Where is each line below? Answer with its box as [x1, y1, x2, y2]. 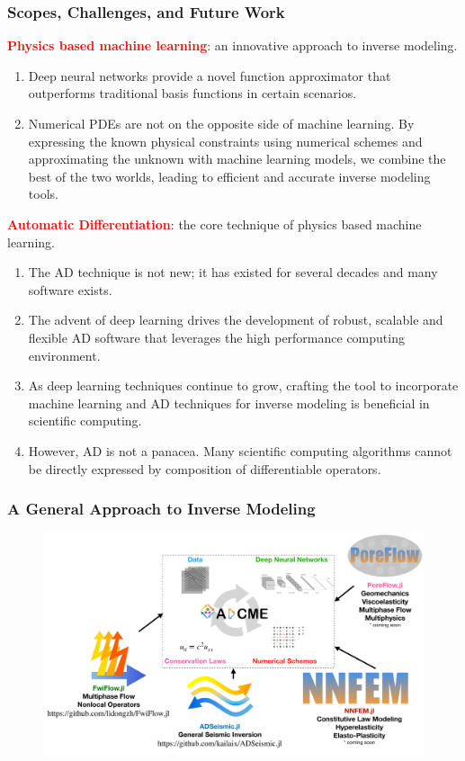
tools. [28, 184, 58, 203]
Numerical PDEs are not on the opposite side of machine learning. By [28, 114, 415, 132]
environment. [28, 345, 101, 364]
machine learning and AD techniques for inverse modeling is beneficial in [28, 393, 430, 412]
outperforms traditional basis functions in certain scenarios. [28, 84, 357, 103]
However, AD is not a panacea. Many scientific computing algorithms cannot [28, 441, 452, 460]
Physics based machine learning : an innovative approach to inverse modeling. [7, 36, 458, 55]
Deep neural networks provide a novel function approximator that [28, 66, 391, 85]
